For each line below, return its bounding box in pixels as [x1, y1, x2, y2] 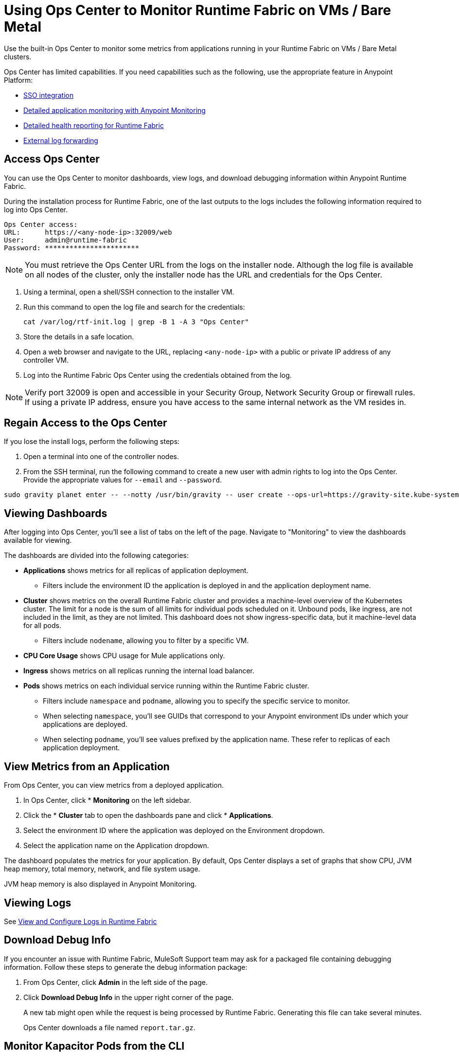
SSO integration [23, 91, 74, 99]
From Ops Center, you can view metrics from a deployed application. [4, 781, 224, 790]
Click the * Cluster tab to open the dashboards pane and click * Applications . [23, 811, 273, 820]
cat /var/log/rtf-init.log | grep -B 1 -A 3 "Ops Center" [23, 317, 249, 326]
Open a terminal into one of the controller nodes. [23, 452, 179, 461]
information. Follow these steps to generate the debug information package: [4, 963, 247, 971]
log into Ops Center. [4, 205, 68, 214]
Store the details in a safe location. [23, 332, 134, 341]
